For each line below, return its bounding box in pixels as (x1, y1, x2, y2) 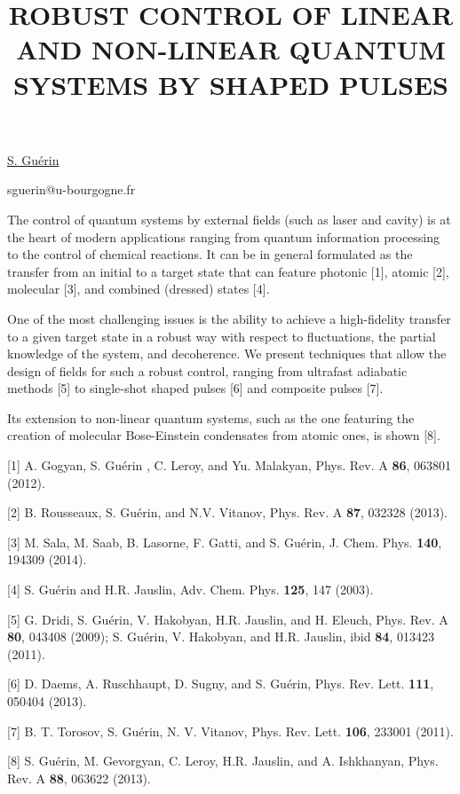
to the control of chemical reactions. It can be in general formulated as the (7, 245, 413, 263)
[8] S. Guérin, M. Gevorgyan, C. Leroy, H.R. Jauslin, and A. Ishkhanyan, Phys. (7, 751, 439, 770)
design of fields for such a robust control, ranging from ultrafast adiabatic (7, 361, 408, 380)
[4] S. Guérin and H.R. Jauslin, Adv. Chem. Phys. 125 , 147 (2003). (7, 580, 374, 599)
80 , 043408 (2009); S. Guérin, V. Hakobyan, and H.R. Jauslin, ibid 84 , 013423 (7, 627, 434, 646)
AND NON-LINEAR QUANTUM (16, 31, 446, 67)
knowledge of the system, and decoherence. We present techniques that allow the (7, 344, 447, 363)
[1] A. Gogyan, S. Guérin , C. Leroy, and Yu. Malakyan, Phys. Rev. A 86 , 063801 (7, 456, 452, 475)
